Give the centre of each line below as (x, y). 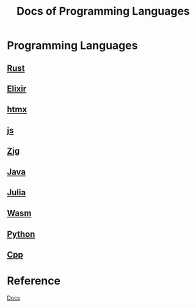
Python (21, 234)
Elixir (17, 89)
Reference (34, 281)
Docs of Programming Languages (103, 11)
